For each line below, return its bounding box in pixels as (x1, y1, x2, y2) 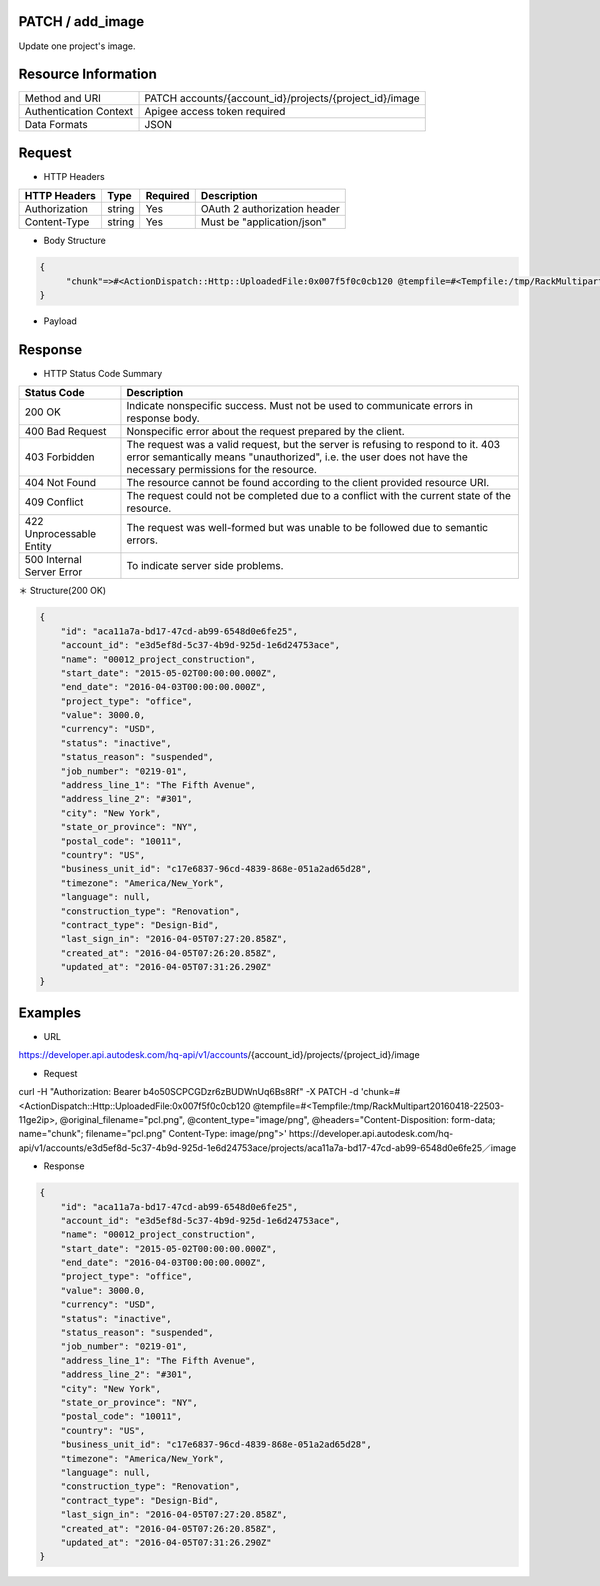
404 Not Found (24, 476, 97, 490)
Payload (43, 315, 77, 327)
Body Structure (43, 235, 107, 247)
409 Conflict (24, 495, 84, 509)
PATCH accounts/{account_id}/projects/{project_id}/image (144, 91, 420, 105)
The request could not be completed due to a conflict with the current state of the (126, 489, 512, 503)
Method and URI (24, 91, 102, 105)
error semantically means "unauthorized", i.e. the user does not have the (126, 450, 469, 464)
